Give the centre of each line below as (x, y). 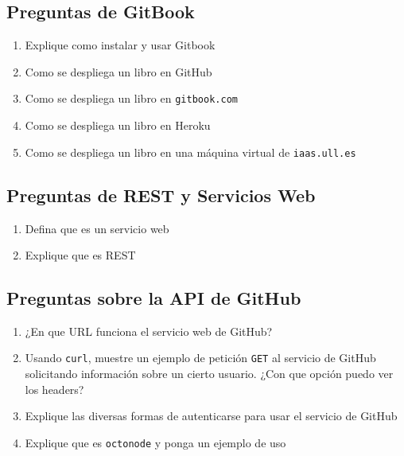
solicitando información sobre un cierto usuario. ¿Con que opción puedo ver (209, 374)
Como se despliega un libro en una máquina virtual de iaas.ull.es (190, 152)
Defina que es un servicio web (97, 228)
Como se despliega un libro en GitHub (118, 71)
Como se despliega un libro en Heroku (118, 125)
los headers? (54, 389)
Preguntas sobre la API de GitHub (154, 298)
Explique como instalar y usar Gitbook (120, 45)
